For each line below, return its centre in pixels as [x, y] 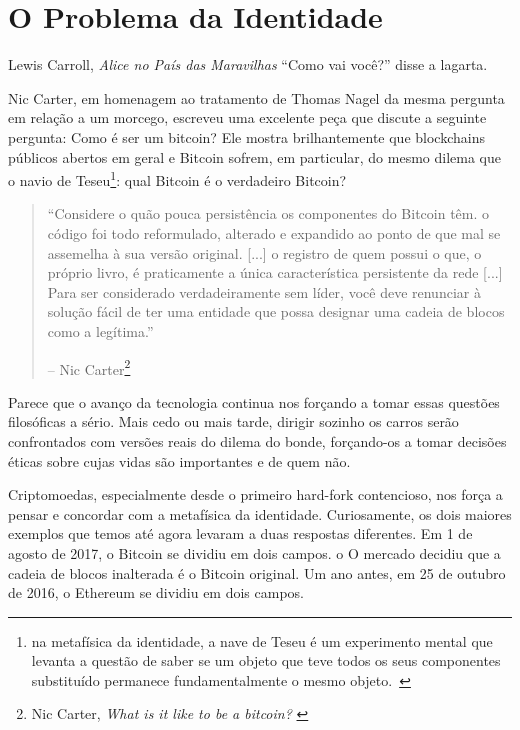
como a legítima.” [100, 330]
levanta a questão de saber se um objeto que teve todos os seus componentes [266, 660]
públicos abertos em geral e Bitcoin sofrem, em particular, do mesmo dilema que [254, 156]
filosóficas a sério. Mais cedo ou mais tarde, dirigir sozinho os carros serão [233, 421]
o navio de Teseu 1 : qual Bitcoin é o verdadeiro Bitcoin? [177, 178]
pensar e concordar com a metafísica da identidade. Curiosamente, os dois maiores [260, 513]
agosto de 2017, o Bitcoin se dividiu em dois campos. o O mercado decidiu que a [254, 552]
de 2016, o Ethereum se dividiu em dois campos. [156, 592]
